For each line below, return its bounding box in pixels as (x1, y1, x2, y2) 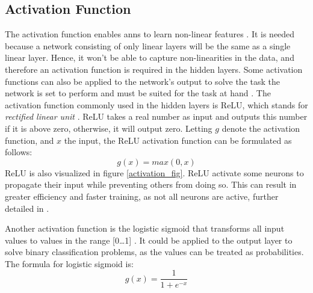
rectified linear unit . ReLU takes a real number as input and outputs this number (5, 110, 308, 123)
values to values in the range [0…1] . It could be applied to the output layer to (5, 233, 293, 246)
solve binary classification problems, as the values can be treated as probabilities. (5, 245, 304, 258)
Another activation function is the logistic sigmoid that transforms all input (5, 222, 285, 235)
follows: (5, 146, 33, 158)
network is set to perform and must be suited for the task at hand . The (5, 87, 271, 99)
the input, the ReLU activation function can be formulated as (64, 134, 292, 146)
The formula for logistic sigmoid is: (5, 257, 134, 270)
